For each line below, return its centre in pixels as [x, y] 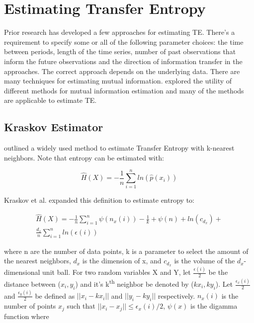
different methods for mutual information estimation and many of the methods [124, 90]
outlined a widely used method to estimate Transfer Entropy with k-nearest [119, 148]
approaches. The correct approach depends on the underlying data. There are [122, 71]
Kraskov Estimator [54, 127]
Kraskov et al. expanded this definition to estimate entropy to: [99, 200]
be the [218, 272]
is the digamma [214, 306]
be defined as [55, 295]
